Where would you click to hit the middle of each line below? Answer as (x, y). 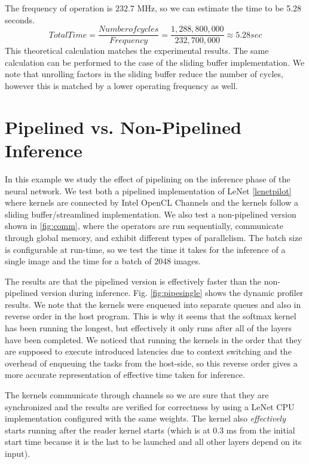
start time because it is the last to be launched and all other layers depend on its (153, 442)
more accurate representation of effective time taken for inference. (125, 375)
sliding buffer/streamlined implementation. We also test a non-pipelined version (151, 214)
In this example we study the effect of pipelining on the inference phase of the (148, 178)
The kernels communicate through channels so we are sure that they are (137, 395)
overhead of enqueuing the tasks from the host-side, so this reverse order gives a (151, 363)
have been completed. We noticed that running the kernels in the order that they (153, 339)
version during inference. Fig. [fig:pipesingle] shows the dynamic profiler (172, 293)
